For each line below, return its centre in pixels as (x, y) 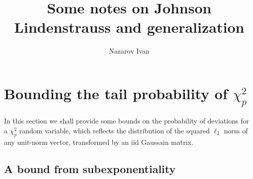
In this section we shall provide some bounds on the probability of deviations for (126, 121)
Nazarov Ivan (129, 51)
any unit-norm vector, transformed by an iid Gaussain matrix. (99, 142)
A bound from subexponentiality (90, 168)
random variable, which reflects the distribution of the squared (114, 130)
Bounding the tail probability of (116, 93)
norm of (236, 130)
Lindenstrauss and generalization (129, 27)
